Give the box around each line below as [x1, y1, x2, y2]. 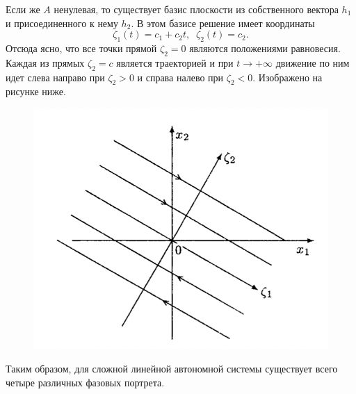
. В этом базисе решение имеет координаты [131, 15, 315, 30]
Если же [6, 2, 40, 16]
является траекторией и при [116, 55, 234, 69]
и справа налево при [137, 69, 224, 84]
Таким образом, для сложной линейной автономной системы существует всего [6, 361, 338, 376]
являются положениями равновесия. [189, 40, 341, 55]
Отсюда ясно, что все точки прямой [6, 40, 157, 55]
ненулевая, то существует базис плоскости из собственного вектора [54, 2, 339, 16]
